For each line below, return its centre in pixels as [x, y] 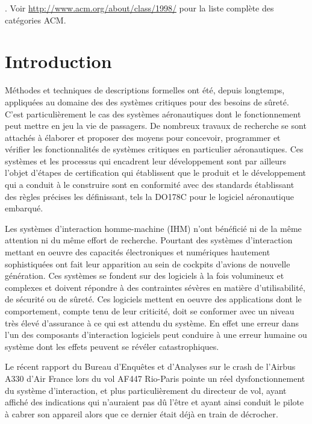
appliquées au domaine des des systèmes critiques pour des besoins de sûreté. [147, 101]
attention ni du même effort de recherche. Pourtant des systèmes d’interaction [149, 240]
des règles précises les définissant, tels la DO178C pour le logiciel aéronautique [150, 196]
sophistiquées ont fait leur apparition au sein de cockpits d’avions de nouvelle [148, 263]
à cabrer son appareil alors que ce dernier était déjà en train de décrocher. [142, 413]
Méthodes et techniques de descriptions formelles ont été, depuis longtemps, [145, 90]
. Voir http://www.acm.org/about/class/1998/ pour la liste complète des [139, 8]
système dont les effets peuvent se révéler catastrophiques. [112, 346]
